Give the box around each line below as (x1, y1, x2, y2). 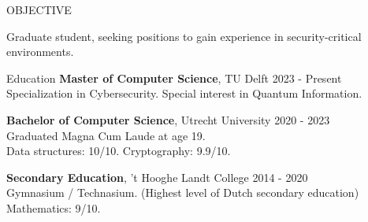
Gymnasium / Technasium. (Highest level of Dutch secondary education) (6, 184, 359, 201)
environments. (6, 43, 74, 60)
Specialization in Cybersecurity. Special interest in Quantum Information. (6, 85, 362, 102)
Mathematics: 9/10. (6, 199, 101, 216)
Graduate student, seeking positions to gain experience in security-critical (6, 28, 362, 44)
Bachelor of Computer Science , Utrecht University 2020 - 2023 (6, 111, 330, 128)
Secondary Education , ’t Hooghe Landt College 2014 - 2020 (6, 168, 308, 185)
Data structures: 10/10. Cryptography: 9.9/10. (6, 142, 231, 159)
